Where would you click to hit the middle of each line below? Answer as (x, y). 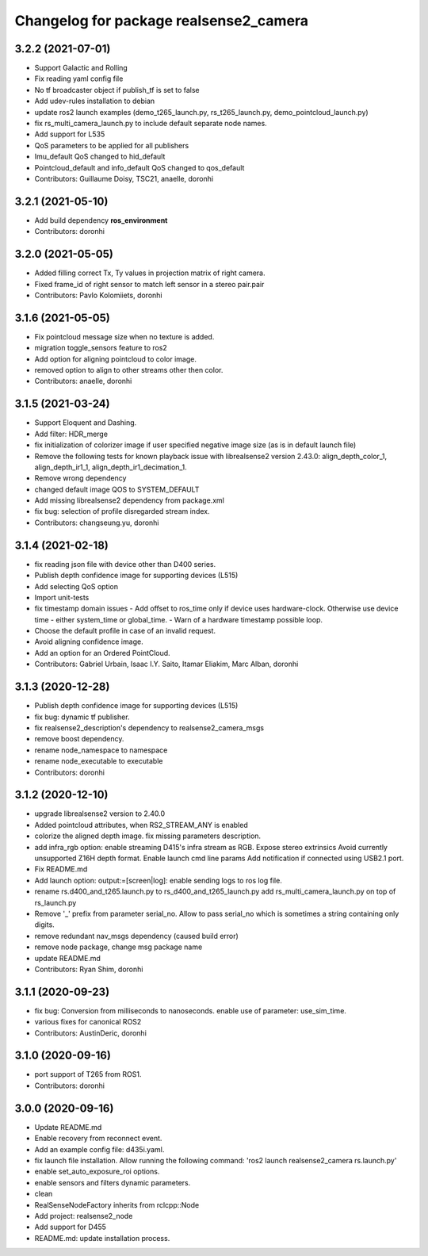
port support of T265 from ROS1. (88, 1074)
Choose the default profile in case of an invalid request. (125, 631)
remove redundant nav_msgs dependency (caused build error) (137, 936)
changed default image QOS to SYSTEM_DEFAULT (117, 489)
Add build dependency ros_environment (101, 220)
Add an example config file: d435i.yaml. (99, 1149)
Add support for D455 (71, 1227)
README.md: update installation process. (102, 1238)
